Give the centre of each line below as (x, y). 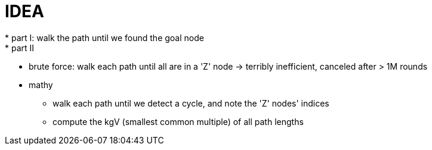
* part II (20, 48)
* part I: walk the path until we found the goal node (104, 37)
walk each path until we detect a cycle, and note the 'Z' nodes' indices (191, 103)
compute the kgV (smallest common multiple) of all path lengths (178, 121)
